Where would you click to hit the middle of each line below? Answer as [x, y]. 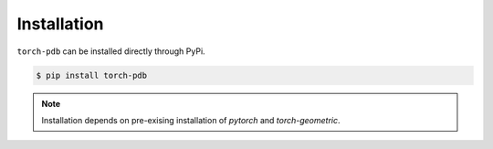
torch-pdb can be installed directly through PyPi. [111, 51]
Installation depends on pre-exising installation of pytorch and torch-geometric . [191, 120]
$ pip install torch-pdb [92, 75]
